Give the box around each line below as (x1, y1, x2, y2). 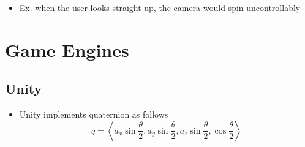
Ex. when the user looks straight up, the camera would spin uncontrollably (19, 1, 301, 13)
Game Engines (5, 37, 129, 62)
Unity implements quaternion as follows (19, 108, 168, 121)
